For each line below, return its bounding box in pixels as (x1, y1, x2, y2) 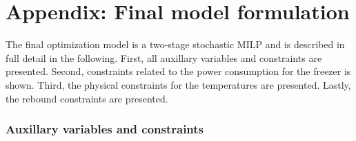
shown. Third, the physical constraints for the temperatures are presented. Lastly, (6, 77, 351, 91)
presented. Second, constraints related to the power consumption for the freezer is (6, 64, 351, 78)
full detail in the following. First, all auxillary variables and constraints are (6, 50, 322, 65)
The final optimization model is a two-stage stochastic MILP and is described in (6, 37, 345, 52)
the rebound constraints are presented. (6, 91, 168, 105)
